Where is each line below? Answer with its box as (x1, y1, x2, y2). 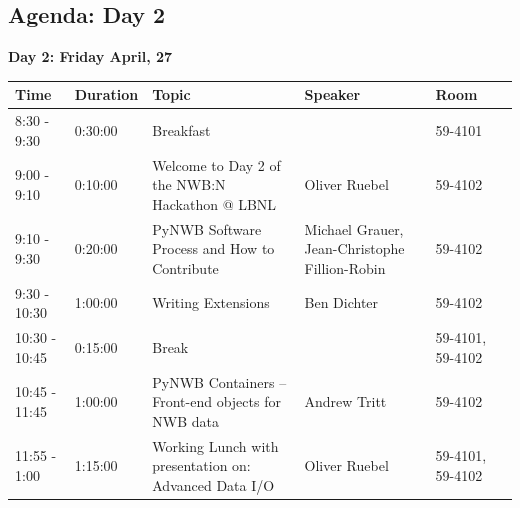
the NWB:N (152, 174, 226, 195)
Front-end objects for (152, 391, 281, 412)
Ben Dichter (304, 292, 379, 313)
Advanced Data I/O (152, 474, 275, 495)
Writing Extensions (152, 292, 270, 313)
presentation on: (152, 455, 251, 476)
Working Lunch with (152, 435, 279, 456)
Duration (74, 84, 139, 105)
